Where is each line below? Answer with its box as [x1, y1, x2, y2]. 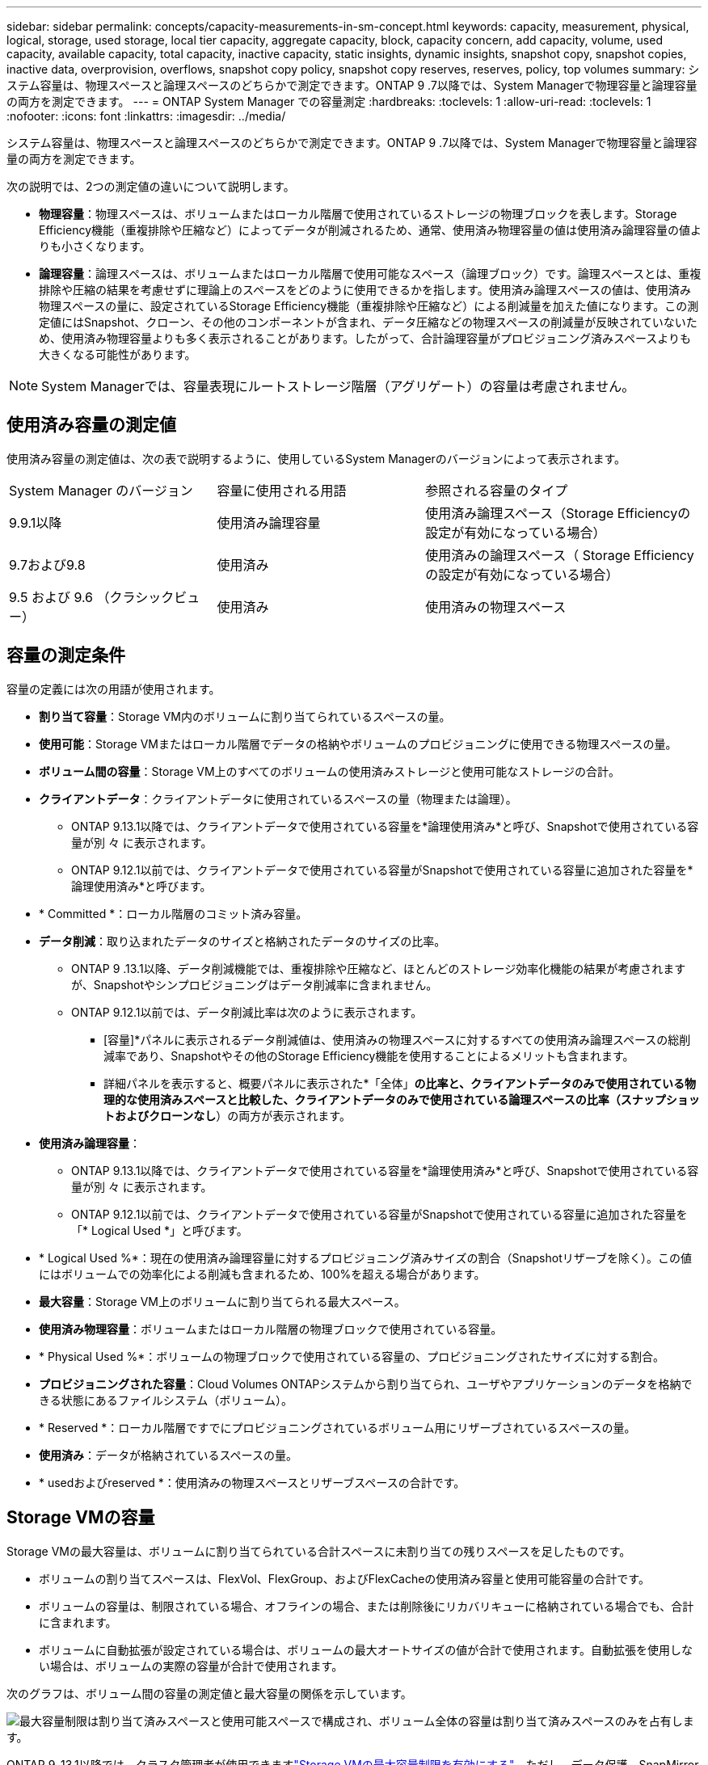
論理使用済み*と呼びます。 [71, 878, 212, 893]
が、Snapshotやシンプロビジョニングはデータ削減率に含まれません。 [71, 977, 438, 992]
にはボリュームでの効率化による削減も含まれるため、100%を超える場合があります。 [39, 1266, 486, 1281]
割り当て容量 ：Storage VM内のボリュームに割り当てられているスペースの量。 [39, 709, 451, 723]
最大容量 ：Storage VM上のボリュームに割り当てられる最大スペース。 [39, 1294, 406, 1308]
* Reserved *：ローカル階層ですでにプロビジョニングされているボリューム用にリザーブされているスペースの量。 [39, 1420, 636, 1434]
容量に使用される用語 [217, 482, 347, 499]
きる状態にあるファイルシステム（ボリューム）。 [39, 1392, 293, 1407]
